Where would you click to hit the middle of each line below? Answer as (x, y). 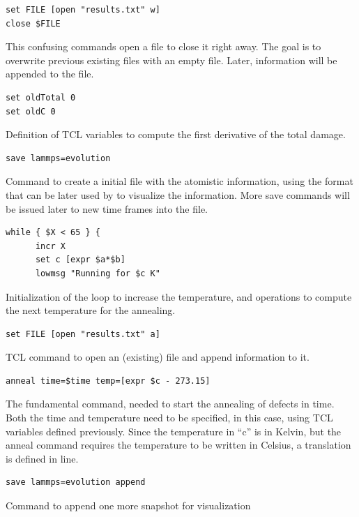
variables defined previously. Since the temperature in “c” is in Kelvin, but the (174, 431)
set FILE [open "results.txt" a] (83, 334)
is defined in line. (42, 458)
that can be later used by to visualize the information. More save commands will (178, 194)
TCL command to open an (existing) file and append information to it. (158, 357)
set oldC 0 (31, 111)
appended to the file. (50, 74)
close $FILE (33, 23)
